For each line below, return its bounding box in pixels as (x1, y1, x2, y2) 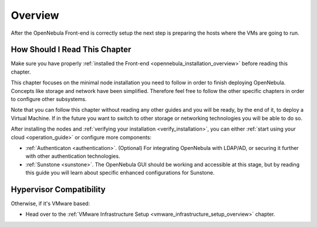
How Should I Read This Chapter (11, 45, 131, 55)
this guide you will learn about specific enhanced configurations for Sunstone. (25, 169, 215, 176)
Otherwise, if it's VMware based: (11, 200, 90, 207)
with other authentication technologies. (25, 153, 120, 160)
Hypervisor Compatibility (11, 184, 106, 194)
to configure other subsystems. (11, 96, 87, 103)
